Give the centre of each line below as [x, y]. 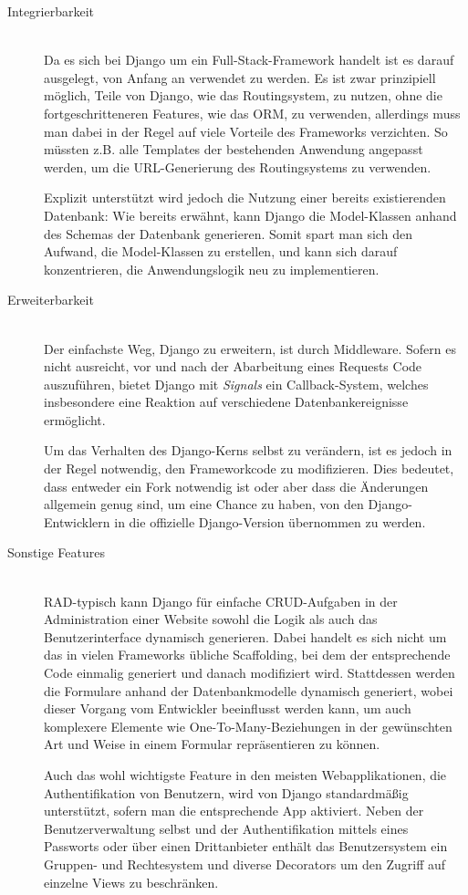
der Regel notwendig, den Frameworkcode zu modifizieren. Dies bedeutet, [249, 468]
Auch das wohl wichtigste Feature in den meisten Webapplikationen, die [245, 774]
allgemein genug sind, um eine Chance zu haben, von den [204, 504]
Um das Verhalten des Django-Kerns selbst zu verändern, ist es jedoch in [248, 450]
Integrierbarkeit [51, 11]
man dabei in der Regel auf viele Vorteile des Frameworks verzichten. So [246, 131]
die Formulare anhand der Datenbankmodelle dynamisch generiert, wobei [249, 690]
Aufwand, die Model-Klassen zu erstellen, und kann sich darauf [221, 251]
